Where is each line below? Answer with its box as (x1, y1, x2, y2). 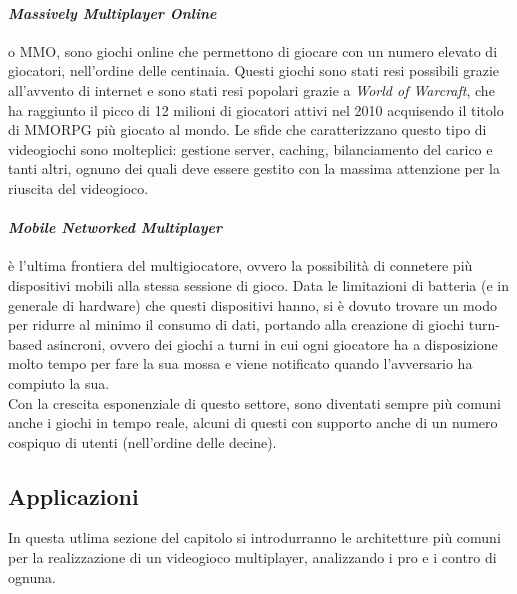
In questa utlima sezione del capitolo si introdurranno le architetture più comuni (8, 527, 501, 548)
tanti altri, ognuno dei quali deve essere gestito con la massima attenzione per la (8, 158, 501, 179)
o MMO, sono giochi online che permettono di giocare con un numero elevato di (8, 40, 498, 61)
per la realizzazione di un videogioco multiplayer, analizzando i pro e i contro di (8, 547, 497, 568)
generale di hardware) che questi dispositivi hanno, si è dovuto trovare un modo (8, 294, 497, 315)
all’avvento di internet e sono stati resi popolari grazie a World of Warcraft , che (8, 79, 495, 100)
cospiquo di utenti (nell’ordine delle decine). (8, 431, 277, 452)
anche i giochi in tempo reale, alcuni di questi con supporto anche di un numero (8, 412, 498, 433)
